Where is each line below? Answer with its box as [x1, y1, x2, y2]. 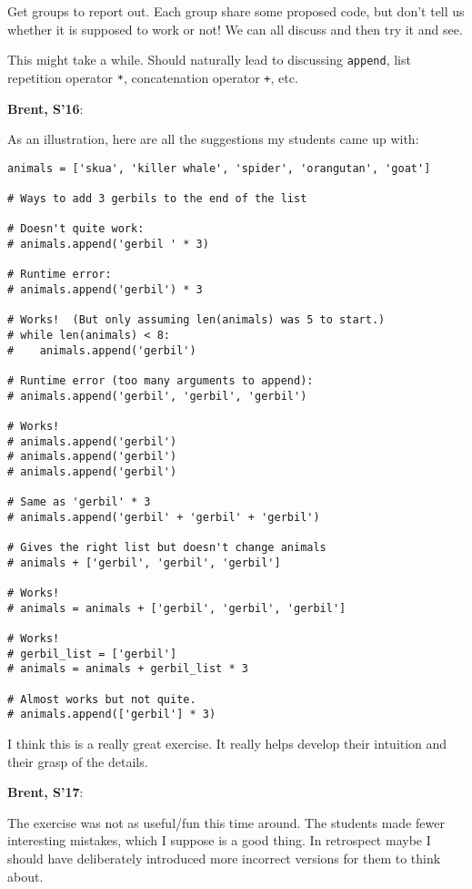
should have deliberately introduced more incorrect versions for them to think [7, 848, 441, 867]
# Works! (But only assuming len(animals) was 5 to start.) [7, 313, 386, 327]
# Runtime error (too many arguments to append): [7, 373, 314, 387]
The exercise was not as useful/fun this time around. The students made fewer [7, 812, 445, 832]
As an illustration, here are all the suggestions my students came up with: [7, 129, 419, 148]
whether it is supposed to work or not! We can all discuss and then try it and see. [7, 19, 463, 38]
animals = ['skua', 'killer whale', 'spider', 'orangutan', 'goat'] [7, 161, 431, 175]
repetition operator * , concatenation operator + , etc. [7, 67, 298, 87]
